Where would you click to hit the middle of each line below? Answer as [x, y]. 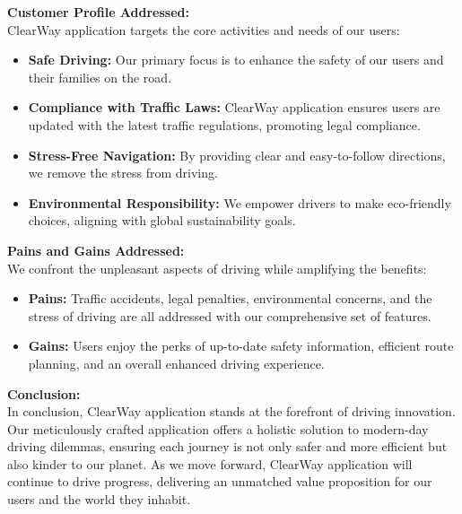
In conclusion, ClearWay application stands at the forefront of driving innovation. [231, 411]
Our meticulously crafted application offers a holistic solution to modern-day [218, 428]
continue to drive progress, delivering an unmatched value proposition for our [220, 481]
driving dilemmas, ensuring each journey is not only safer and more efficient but [227, 446]
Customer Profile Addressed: [98, 12]
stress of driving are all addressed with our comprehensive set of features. [230, 315]
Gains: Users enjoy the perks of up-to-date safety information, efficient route [241, 346]
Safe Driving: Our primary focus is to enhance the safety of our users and [236, 60]
